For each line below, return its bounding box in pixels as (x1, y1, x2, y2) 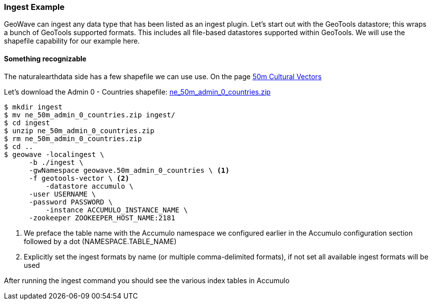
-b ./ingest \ (29, 158, 84, 166)
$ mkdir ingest (4, 102, 63, 111)
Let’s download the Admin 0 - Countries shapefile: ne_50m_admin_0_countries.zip (4, 87, 271, 96)
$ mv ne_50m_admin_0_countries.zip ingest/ (4, 110, 175, 119)
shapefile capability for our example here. (4, 37, 140, 46)
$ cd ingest (4, 118, 50, 127)
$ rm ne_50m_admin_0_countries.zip (4, 134, 142, 143)
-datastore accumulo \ (46, 182, 134, 190)
